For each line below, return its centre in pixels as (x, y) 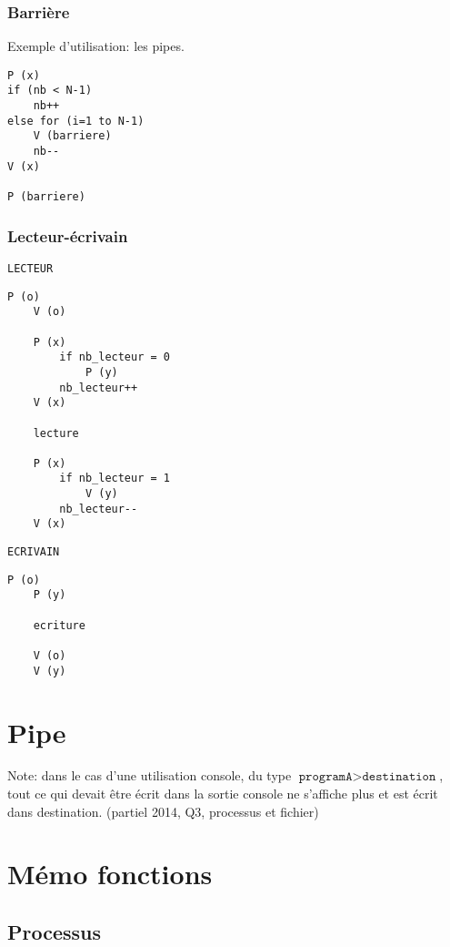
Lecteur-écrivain (68, 235)
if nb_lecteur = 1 (115, 479)
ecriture (59, 625)
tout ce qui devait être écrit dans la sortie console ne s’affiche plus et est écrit (223, 794)
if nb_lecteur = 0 (115, 357)
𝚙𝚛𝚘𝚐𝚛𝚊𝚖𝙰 (325, 777)
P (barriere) (46, 197)
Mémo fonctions (110, 874)
